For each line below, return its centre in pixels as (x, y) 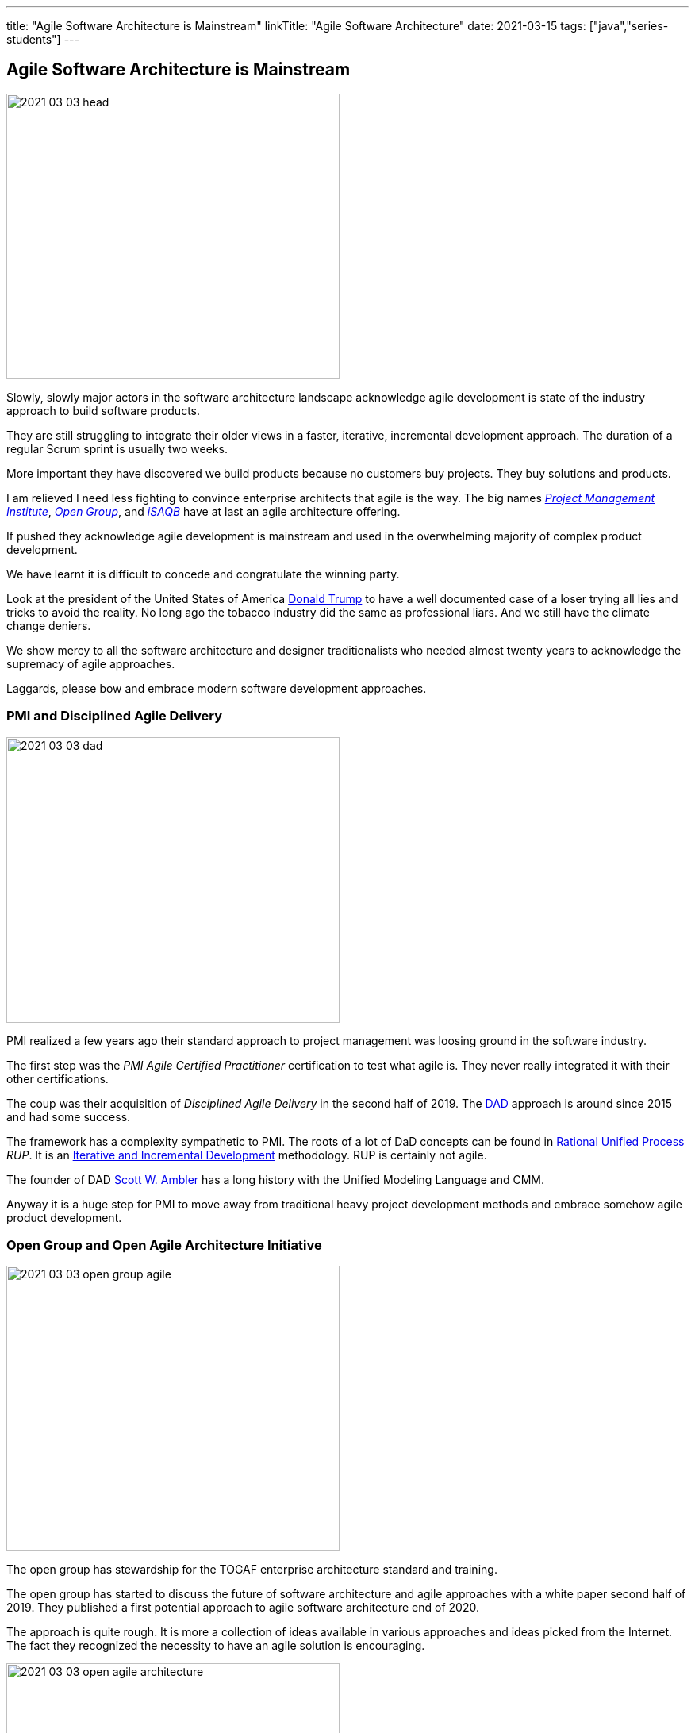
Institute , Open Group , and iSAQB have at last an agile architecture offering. (204, 511)
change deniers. (49, 625)
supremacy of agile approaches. (91, 663)
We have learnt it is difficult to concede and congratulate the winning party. (203, 574)
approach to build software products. (104, 410)
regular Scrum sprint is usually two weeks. (117, 448)
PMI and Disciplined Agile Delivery (115, 716)
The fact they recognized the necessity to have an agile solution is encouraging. (216, 1646)
